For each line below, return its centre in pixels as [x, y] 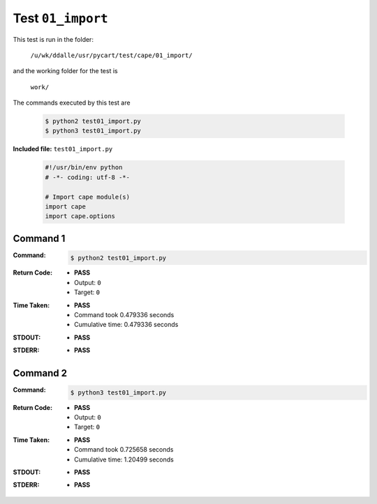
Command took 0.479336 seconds [124, 315]
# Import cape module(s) [88, 197]
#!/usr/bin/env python [84, 168]
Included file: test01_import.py [63, 149]
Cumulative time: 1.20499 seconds [124, 459]
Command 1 [39, 238]
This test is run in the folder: [53, 39]
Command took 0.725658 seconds [124, 450]
